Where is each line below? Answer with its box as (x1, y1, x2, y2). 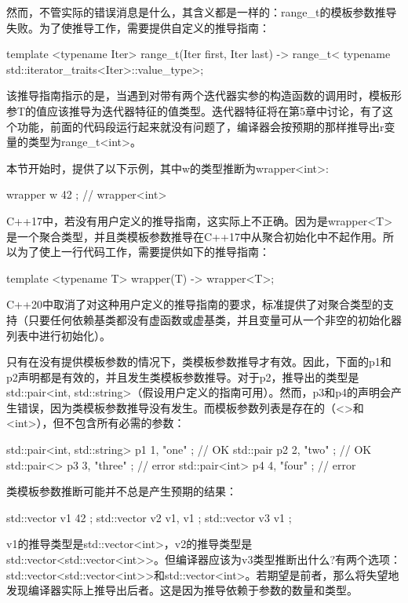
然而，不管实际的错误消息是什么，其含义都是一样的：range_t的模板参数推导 (6, 4, 397, 20)
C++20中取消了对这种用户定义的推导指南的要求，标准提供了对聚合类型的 (6, 296, 383, 312)
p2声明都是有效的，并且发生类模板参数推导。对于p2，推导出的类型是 (6, 368, 359, 385)
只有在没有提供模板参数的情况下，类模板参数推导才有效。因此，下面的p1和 (6, 353, 392, 370)
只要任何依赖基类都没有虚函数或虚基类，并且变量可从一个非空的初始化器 (27, 311, 402, 327)
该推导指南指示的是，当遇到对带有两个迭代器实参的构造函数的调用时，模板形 (6, 87, 402, 104)
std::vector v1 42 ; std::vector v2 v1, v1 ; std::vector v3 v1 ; (6, 509, 292, 525)
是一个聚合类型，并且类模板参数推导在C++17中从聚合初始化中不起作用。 (6, 228, 383, 244)
